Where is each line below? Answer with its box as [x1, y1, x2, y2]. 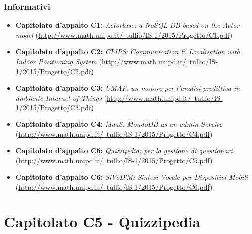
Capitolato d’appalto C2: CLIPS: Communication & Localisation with [15, 46, 240, 57]
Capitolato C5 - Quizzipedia [4, 211, 201, 231]
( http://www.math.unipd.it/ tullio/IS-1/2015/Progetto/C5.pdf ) [15, 155, 213, 165]
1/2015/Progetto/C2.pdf [15, 66, 91, 76]
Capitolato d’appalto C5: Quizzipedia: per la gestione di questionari [15, 145, 233, 156]
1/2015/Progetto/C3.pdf [15, 102, 91, 113]
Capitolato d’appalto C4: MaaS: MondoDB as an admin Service [15, 118, 223, 129]
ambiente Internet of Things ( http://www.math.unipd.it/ [15, 92, 191, 103]
